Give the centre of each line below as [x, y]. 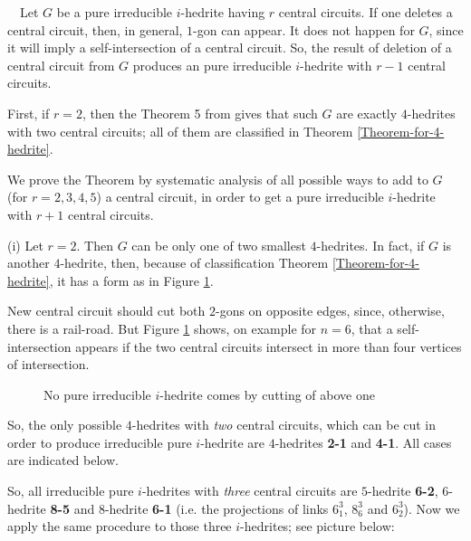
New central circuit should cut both [106, 311]
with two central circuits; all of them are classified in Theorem [180, 131]
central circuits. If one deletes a [365, 12]
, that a [372, 328]
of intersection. [48, 364]
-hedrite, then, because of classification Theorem [194, 263]
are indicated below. [63, 460]
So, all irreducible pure [71, 491]
